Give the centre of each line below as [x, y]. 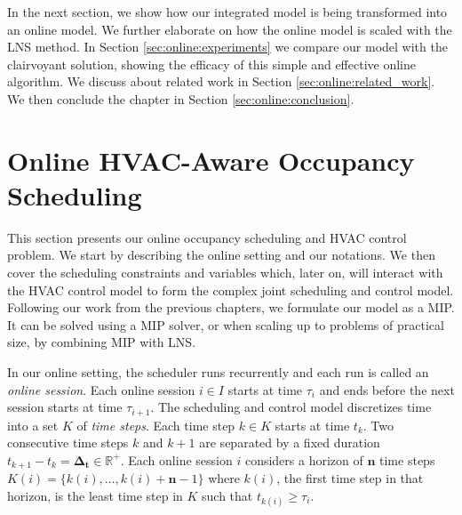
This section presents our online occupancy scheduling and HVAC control [207, 237]
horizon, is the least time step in [95, 495]
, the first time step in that [350, 478]
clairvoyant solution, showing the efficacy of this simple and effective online [211, 64]
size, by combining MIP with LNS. [102, 342]
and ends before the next [387, 389]
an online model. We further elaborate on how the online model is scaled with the [230, 29]
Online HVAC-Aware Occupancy [211, 160]
